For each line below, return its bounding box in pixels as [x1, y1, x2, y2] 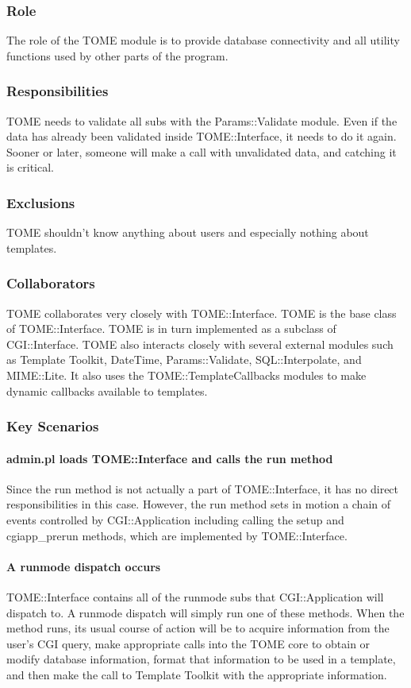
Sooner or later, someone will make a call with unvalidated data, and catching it [6, 143, 397, 160]
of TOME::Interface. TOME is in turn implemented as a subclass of [6, 320, 336, 337]
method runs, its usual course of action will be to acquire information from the [6, 620, 390, 636]
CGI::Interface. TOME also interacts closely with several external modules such [6, 335, 394, 352]
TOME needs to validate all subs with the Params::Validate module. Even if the [6, 112, 398, 129]
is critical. [6, 159, 55, 176]
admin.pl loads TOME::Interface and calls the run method [6, 450, 333, 466]
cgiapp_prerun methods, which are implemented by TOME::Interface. [6, 527, 348, 543]
